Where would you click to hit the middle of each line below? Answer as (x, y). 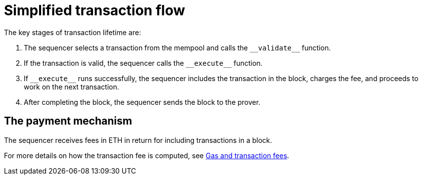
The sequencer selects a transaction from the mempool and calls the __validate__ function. (177, 47)
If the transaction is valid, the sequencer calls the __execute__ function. (143, 63)
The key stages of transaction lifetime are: (72, 32)
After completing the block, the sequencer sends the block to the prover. (142, 102)
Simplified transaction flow (94, 10)
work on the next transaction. (71, 87)
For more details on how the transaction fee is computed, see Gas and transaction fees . (147, 155)
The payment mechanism (68, 121)
